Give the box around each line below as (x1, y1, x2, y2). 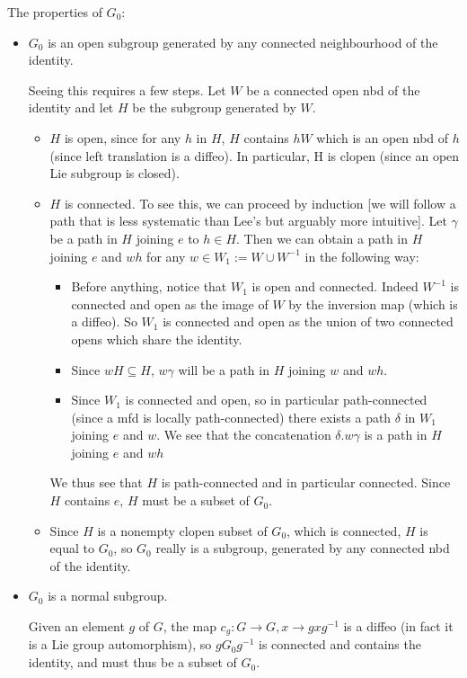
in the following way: (304, 246, 419, 265)
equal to (49, 539, 94, 558)
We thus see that (49, 473, 143, 492)
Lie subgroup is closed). (49, 164, 180, 183)
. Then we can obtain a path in (236, 228, 409, 247)
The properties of (7, 3, 102, 21)
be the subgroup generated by (132, 98, 296, 117)
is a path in (364, 425, 427, 444)
